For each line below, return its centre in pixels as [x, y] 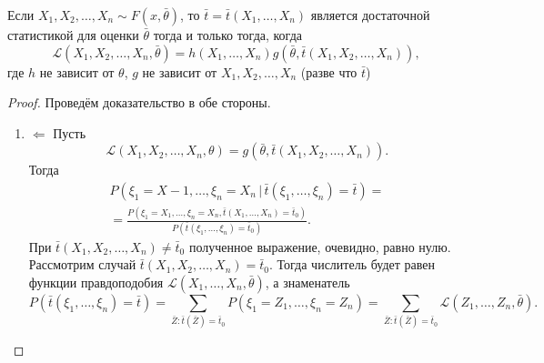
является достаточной [370, 15]
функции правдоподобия [96, 282]
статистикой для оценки [73, 35]
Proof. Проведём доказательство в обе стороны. [139, 102]
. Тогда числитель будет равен [352, 264]
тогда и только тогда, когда [227, 35]
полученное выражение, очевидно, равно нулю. [320, 246]
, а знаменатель [307, 282]
